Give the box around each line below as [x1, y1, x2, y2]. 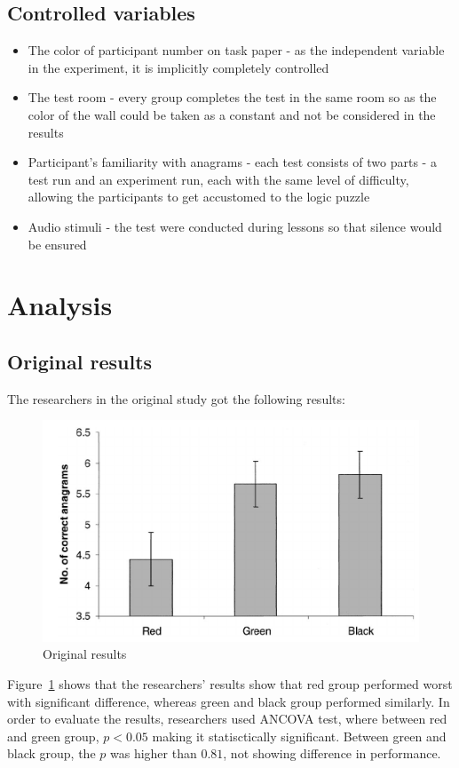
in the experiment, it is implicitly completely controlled [28, 58, 329, 76]
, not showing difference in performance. [223, 744, 441, 763]
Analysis [7, 287, 113, 323]
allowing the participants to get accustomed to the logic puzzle [28, 187, 370, 206]
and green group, [7, 726, 99, 745]
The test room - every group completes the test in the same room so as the [28, 88, 437, 107]
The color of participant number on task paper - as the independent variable [28, 41, 445, 59]
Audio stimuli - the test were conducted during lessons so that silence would [28, 217, 442, 235]
